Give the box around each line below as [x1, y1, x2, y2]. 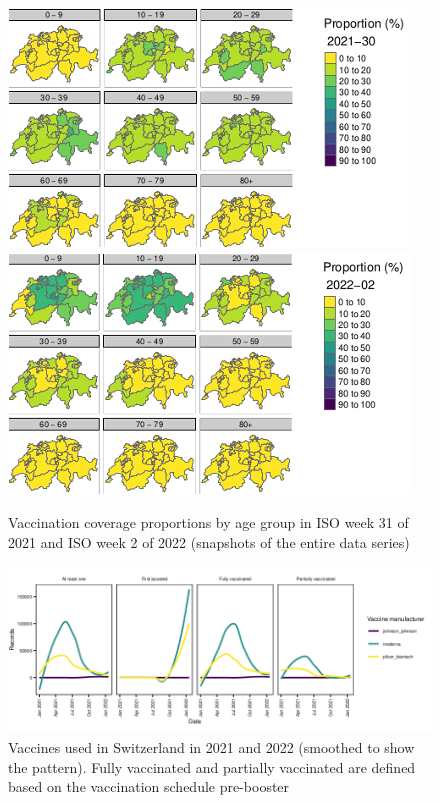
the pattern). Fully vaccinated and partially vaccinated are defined [8, 756, 416, 777]
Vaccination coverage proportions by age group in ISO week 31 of [8, 512, 409, 533]
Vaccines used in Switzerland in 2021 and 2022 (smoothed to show [8, 737, 415, 758]
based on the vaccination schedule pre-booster [8, 776, 290, 797]
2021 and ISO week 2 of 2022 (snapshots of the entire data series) [8, 531, 410, 552]
